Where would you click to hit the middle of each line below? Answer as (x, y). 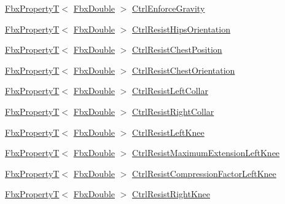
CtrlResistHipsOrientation (181, 29)
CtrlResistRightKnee (171, 194)
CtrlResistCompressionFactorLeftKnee (204, 173)
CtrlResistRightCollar (173, 111)
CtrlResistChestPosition (177, 49)
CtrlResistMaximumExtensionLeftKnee (206, 153)
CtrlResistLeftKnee (168, 132)
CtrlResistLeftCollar (170, 91)
